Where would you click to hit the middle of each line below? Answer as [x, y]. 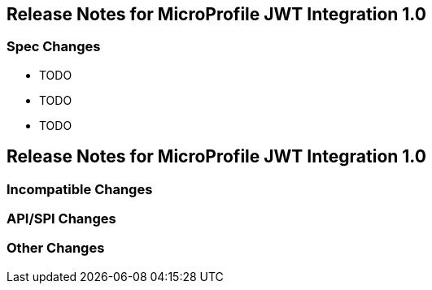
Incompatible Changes [80, 189]
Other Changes [56, 248]
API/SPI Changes [61, 219]
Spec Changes [54, 47]
